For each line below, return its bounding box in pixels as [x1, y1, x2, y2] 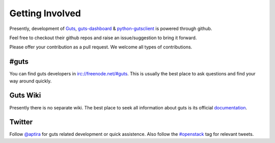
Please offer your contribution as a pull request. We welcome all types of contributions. [9, 44, 193, 50]
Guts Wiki [9, 91, 41, 100]
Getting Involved [9, 8, 81, 19]
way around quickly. [9, 78, 52, 84]
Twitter [9, 118, 33, 127]
